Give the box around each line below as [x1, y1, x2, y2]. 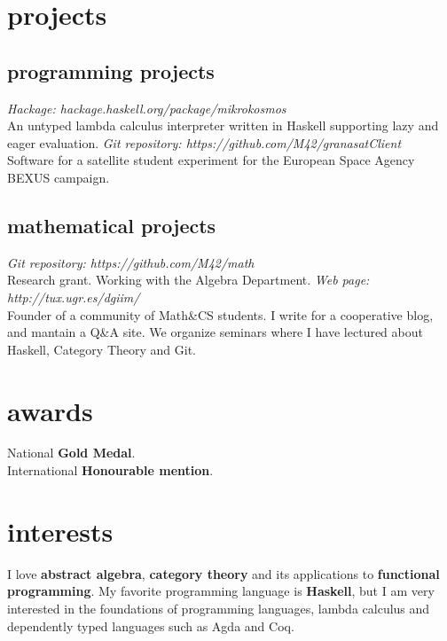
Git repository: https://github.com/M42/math [7, 253, 255, 271]
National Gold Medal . [7, 443, 136, 462]
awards [7, 392, 93, 428]
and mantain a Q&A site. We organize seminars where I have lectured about [7, 323, 423, 341]
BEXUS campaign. [7, 168, 110, 186]
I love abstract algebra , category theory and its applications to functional [7, 564, 440, 582]
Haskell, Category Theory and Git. [7, 340, 196, 358]
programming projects [7, 57, 215, 84]
